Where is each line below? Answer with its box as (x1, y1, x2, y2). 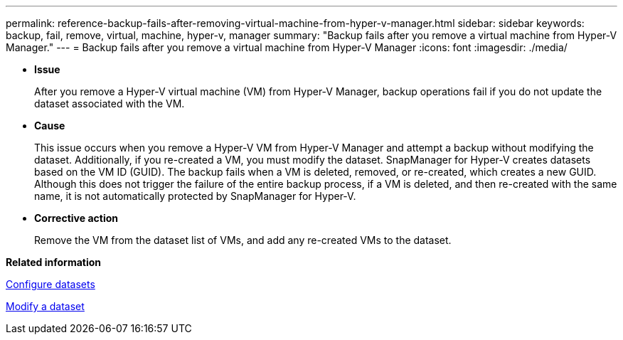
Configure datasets (6, 278, 95, 290)
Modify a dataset (6, 300, 85, 312)
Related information (6, 256, 102, 268)
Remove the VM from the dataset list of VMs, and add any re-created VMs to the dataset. (34, 234, 452, 246)
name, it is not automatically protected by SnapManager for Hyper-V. (34, 190, 356, 202)
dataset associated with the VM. (34, 97, 185, 110)
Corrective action (34, 212, 118, 224)
